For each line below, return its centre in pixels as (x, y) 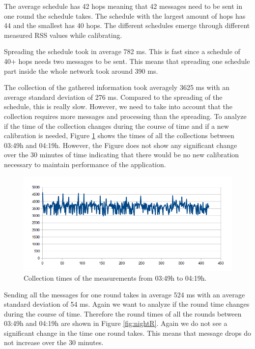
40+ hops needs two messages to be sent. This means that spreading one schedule (127, 61)
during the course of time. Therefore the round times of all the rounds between (123, 313)
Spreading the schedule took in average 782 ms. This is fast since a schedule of (122, 51)
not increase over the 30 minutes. (54, 342)
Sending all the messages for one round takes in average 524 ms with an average (125, 294)
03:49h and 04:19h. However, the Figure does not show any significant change (121, 145)
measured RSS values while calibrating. (63, 35)
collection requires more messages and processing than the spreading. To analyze (125, 116)
